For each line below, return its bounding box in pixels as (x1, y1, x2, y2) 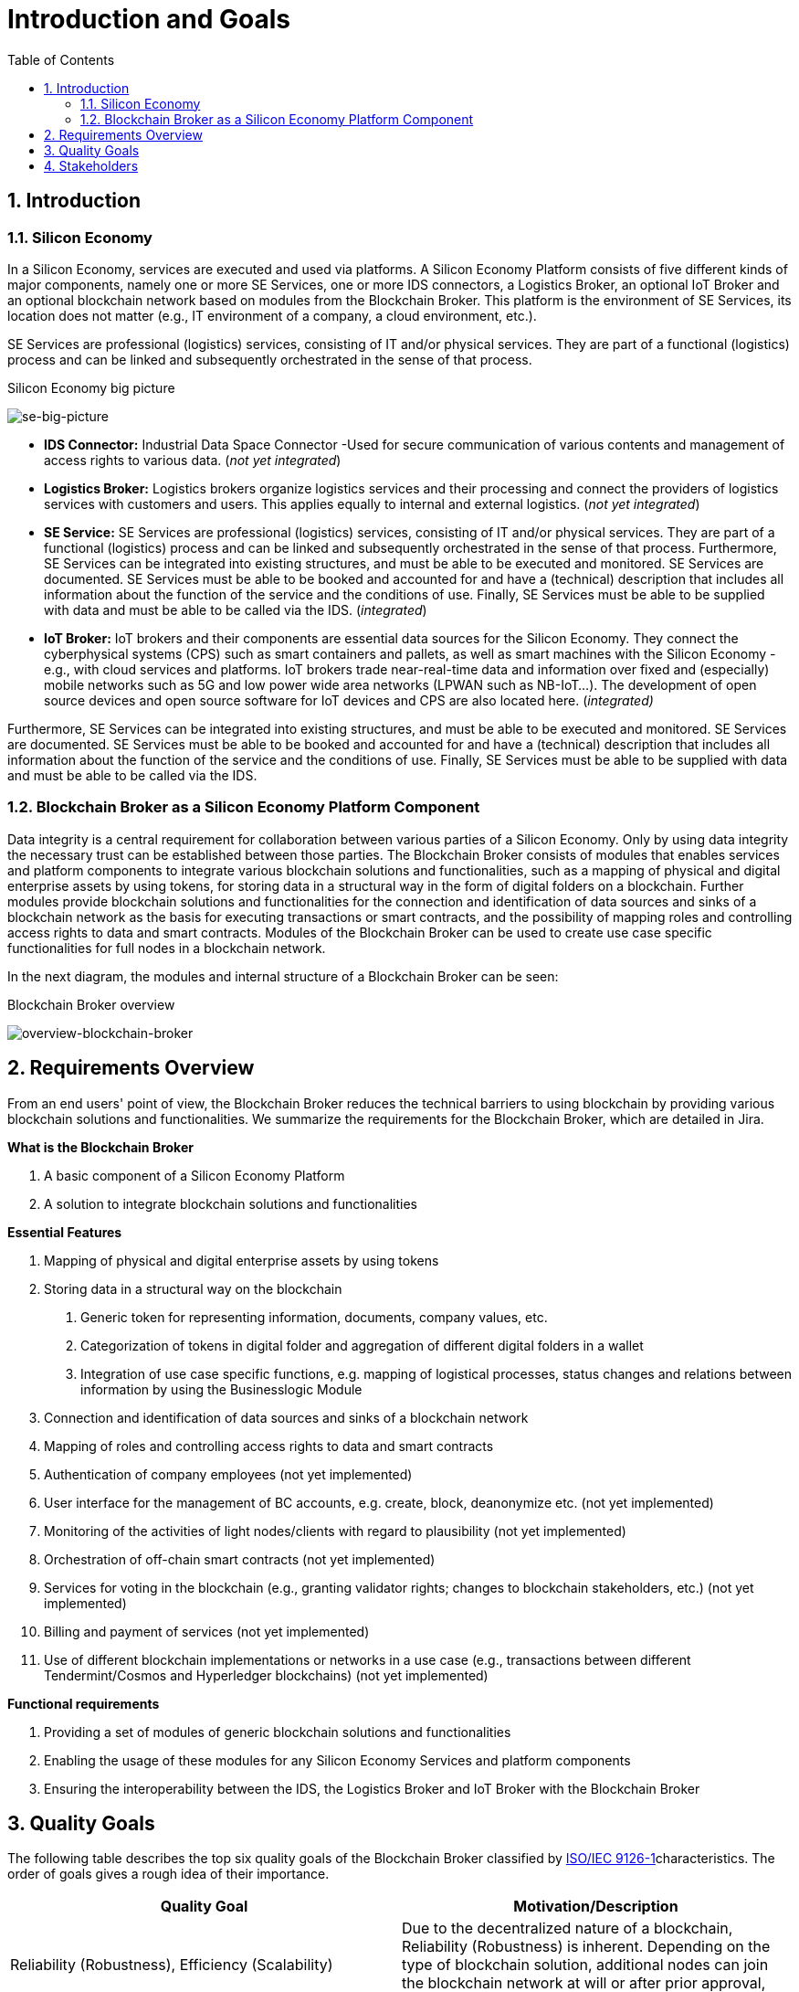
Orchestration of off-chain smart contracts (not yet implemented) (44, 1551, 436, 1567)
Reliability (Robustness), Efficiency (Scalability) (10, 1955, 333, 1975)
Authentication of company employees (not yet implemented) (44, 1466, 413, 1482)
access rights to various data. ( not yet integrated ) (44, 451, 342, 468)
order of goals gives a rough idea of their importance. (7, 1866, 330, 1882)
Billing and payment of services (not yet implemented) (44, 1623, 370, 1639)
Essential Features (7, 1224, 122, 1240)
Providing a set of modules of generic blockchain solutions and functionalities (44, 1723, 511, 1740)
